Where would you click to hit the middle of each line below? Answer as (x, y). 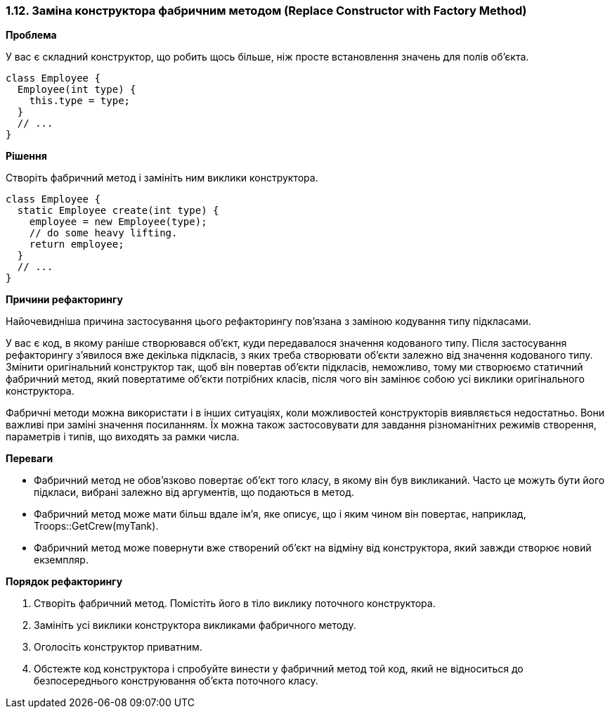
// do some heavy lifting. (103, 233)
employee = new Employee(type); (118, 222)
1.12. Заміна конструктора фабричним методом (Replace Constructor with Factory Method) (266, 11)
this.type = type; (80, 101)
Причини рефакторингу (64, 300)
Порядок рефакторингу (64, 582)
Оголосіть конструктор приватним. (118, 647)
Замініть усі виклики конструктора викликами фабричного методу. (195, 625)
